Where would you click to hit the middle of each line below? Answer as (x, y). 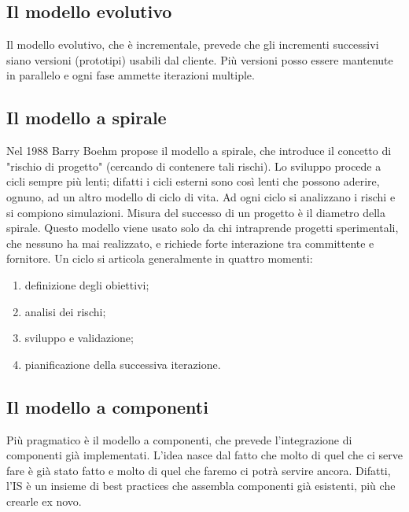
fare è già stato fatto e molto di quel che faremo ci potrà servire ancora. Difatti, (199, 470)
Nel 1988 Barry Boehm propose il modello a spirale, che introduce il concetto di (199, 151)
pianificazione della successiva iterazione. (123, 364)
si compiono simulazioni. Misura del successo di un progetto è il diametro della (196, 212)
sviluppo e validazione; (79, 338)
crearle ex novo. (44, 501)
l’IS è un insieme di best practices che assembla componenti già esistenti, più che (201, 486)
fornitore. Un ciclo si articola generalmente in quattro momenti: (160, 258)
